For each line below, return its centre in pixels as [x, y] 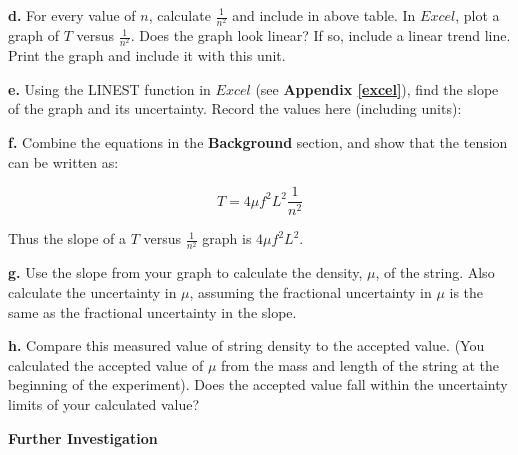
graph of [34, 35]
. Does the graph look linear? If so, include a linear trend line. [320, 35]
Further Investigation [83, 437]
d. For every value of [72, 15]
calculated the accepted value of [106, 364]
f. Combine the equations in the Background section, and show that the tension [258, 142]
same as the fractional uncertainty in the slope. [152, 311]
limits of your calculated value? [104, 404]
